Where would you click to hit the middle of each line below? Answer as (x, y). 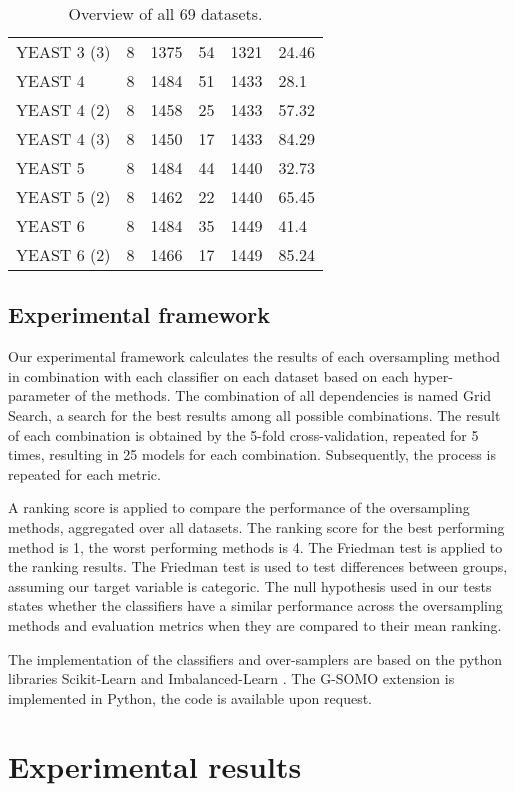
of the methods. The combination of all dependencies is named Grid (283, 395)
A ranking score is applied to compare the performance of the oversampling (239, 507)
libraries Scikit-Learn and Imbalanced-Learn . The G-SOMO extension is (231, 678)
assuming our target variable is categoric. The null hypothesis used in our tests (250, 585)
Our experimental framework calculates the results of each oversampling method (254, 356)
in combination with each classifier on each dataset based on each (208, 375)
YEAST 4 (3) (63, 138)
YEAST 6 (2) (63, 254)
